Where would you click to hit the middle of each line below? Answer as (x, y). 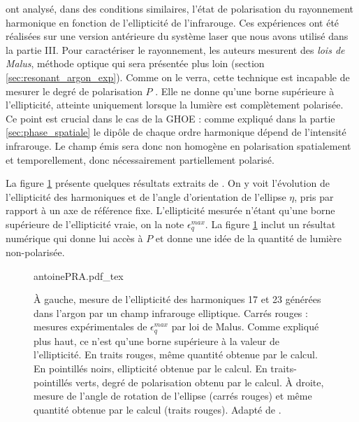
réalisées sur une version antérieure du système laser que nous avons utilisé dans (177, 36)
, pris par (314, 196)
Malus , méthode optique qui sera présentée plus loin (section (135, 63)
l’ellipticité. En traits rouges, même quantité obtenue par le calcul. (176, 354)
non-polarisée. (35, 252)
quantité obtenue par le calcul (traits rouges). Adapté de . (157, 409)
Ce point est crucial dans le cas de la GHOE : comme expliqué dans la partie (170, 118)
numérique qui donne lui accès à (74, 238)
